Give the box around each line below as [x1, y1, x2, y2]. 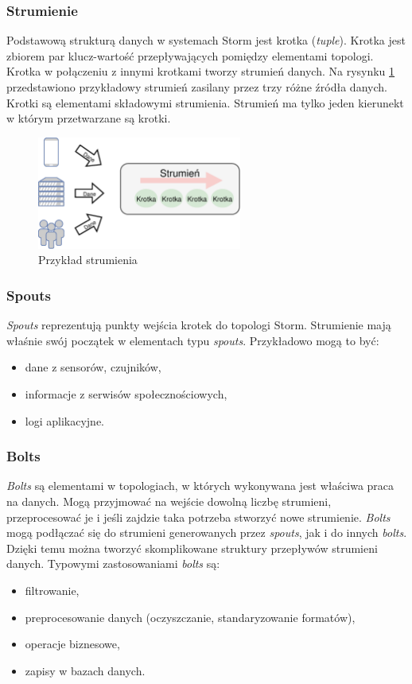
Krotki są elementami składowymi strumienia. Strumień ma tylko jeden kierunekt [6, 94, 404, 111]
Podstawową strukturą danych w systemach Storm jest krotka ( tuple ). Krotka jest [6, 32, 406, 49]
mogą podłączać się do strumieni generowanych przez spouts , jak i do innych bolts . [6, 524, 407, 541]
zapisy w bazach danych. [25, 662, 146, 678]
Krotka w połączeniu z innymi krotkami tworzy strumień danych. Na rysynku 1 [6, 63, 395, 80]
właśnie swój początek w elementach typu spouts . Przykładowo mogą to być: [6, 332, 379, 348]
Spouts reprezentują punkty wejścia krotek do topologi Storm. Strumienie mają [6, 317, 391, 333]
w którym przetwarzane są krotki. [6, 110, 171, 126]
